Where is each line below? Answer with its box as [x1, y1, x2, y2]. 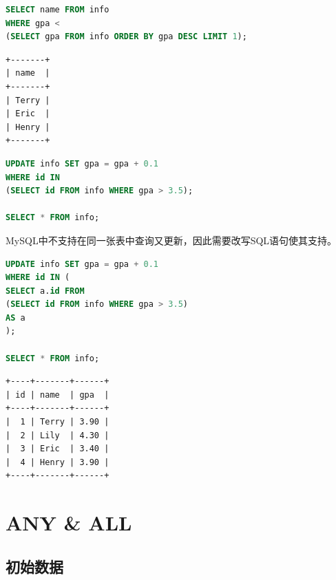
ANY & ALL [6, 508, 132, 537]
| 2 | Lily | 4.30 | [6, 430, 109, 440]
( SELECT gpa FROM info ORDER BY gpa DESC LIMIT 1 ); [6, 32, 247, 42]
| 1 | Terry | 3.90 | [6, 417, 109, 427]
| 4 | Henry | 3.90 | [6, 457, 109, 467]
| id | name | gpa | [6, 389, 109, 400]
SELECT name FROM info [6, 5, 109, 14]
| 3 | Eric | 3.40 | [6, 444, 109, 454]
